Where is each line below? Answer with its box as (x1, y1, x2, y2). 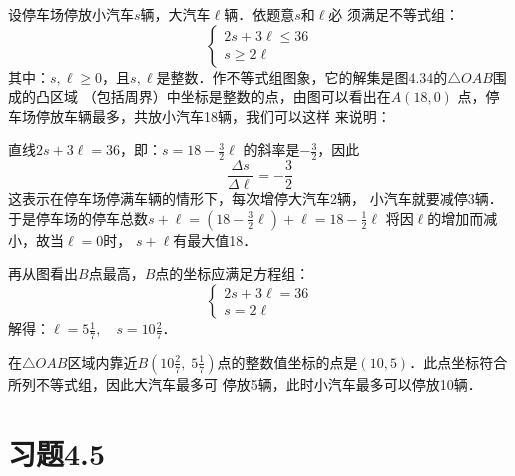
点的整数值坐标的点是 (217, 351, 358, 372)
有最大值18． (173, 229, 258, 250)
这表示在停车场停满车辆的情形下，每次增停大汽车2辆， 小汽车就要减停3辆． (8, 188, 503, 209)
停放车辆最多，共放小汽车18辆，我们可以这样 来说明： (35, 105, 391, 126)
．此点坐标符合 (409, 351, 508, 372)
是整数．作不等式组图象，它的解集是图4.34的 (156, 66, 448, 87)
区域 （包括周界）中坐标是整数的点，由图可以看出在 (49, 86, 391, 107)
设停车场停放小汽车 (8, 4, 134, 24)
